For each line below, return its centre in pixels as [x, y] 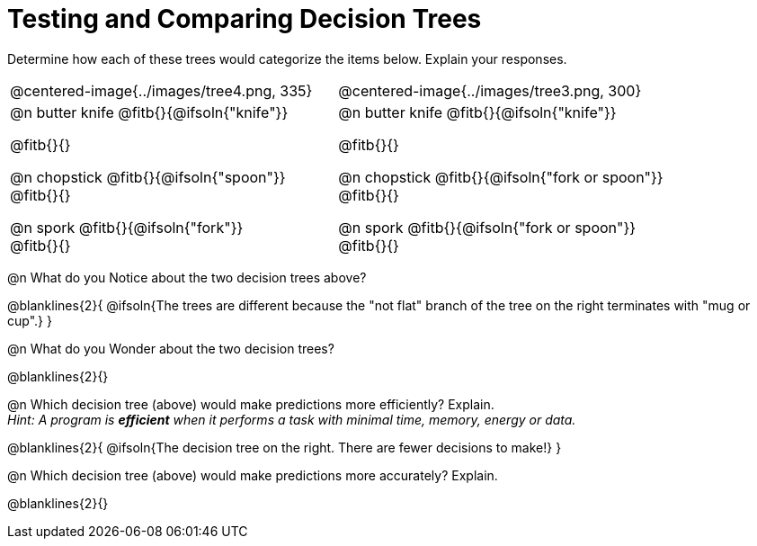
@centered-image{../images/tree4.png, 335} [161, 90]
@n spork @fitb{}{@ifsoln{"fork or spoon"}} [487, 227]
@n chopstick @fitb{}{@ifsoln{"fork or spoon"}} [501, 177]
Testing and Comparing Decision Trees [245, 19]
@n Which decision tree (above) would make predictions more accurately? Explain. [253, 475]
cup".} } [30, 320]
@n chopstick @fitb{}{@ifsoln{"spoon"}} [148, 177]
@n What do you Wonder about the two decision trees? [171, 348]
